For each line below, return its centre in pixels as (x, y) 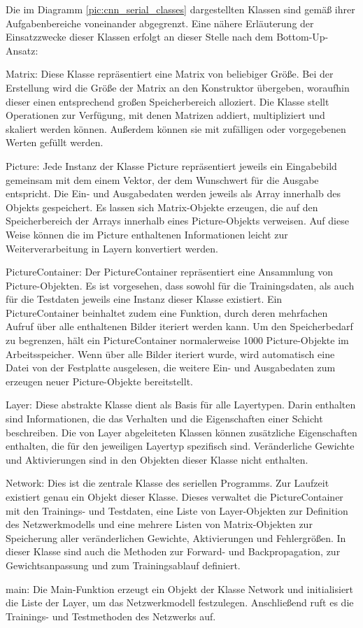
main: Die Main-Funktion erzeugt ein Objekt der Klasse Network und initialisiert (180, 588)
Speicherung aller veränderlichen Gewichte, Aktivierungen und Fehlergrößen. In (176, 537)
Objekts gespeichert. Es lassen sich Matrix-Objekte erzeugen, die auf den (162, 207)
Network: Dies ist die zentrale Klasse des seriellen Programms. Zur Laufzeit (168, 483)
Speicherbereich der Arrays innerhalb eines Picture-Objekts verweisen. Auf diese (177, 221)
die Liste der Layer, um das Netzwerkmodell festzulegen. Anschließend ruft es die (180, 602)
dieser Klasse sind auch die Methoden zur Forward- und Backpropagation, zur (173, 551)
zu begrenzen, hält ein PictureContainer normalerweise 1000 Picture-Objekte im (177, 340)
